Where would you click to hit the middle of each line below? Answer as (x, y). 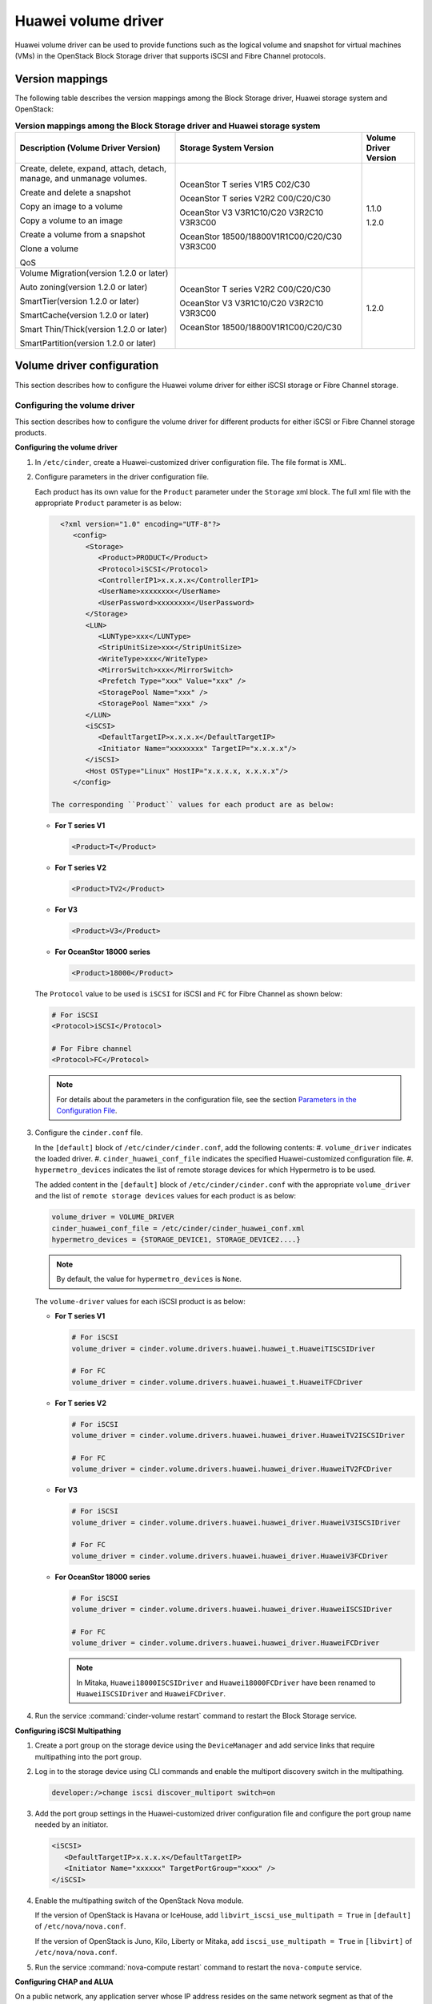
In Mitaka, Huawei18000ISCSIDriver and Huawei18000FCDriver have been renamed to (226, 1683)
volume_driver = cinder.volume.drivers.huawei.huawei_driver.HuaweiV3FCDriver (230, 1556)
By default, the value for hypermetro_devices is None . (149, 1279)
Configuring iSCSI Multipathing (68, 1731)
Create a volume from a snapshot (82, 234)
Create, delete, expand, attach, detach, (93, 168)
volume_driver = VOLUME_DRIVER (113, 1217)
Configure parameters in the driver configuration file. (122, 477)
